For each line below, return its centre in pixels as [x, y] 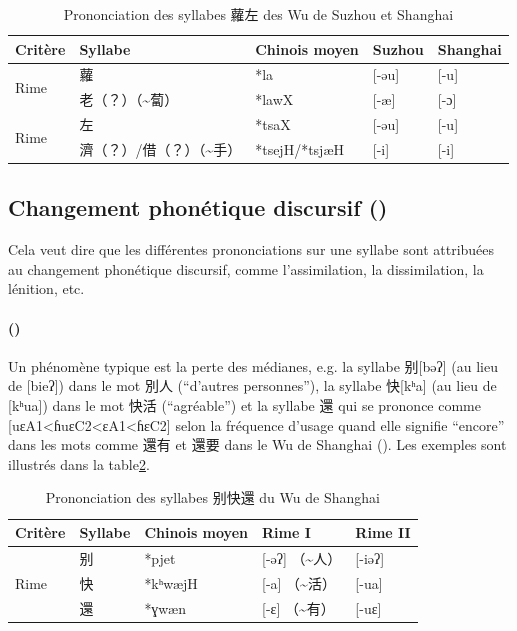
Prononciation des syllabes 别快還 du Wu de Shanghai [212, 497]
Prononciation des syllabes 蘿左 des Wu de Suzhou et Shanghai [258, 14]
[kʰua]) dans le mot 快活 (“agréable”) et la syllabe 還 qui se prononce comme [244, 405]
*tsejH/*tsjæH [300, 148]
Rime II [383, 532]
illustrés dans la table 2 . [79, 463]
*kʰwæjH [171, 582]
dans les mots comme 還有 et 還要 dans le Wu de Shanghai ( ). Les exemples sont [257, 444]
